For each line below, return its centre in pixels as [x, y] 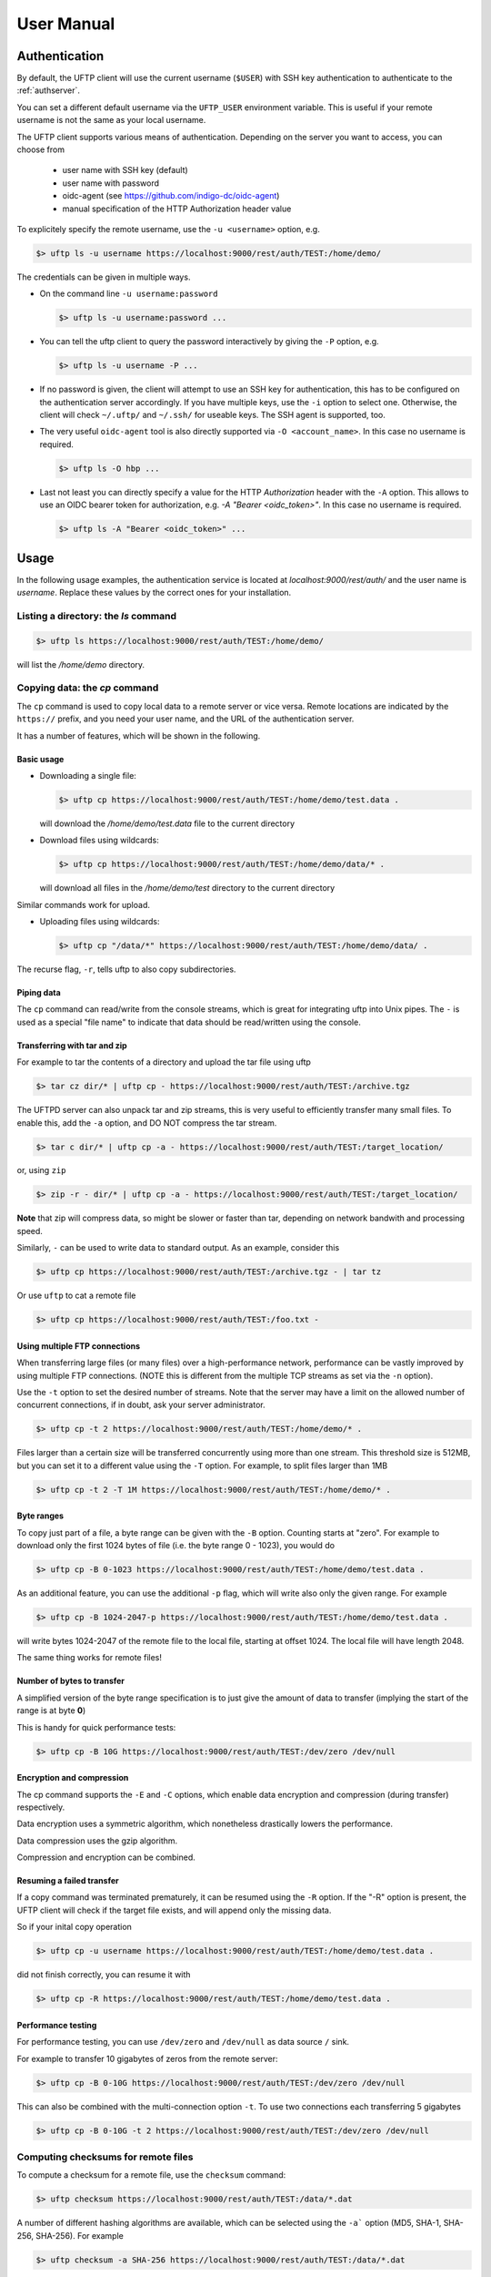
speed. [30, 1230]
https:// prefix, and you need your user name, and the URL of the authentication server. [185, 719]
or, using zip [41, 1170]
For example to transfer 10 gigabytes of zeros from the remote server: [147, 2058]
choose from [41, 149]
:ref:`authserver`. [49, 90]
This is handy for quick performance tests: [96, 1727]
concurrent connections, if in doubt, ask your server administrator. [141, 1405]
